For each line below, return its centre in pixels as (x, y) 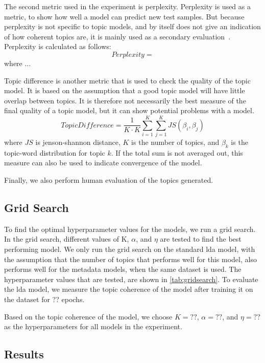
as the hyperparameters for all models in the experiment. (93, 326)
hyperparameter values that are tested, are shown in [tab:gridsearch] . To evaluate (131, 279)
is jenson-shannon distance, (78, 142)
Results (24, 354)
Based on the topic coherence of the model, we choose (88, 316)
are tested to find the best (201, 239)
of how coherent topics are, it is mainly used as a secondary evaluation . (117, 36)
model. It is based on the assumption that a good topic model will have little (125, 90)
